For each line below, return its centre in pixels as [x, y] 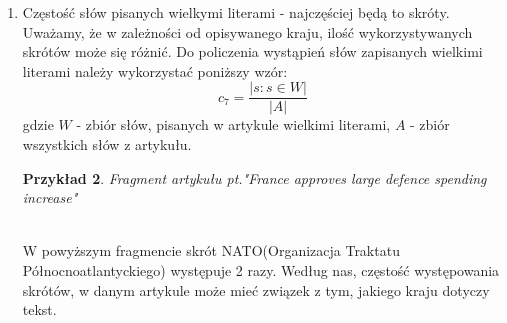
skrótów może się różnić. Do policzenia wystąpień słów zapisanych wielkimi [252, 51]
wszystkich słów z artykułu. [107, 144]
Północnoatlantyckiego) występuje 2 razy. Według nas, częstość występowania [261, 270]
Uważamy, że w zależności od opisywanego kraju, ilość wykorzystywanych [247, 31]
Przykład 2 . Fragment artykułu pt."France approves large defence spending [254, 177]
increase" [50, 197]
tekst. [39, 309]
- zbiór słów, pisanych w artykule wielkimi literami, [233, 124]
